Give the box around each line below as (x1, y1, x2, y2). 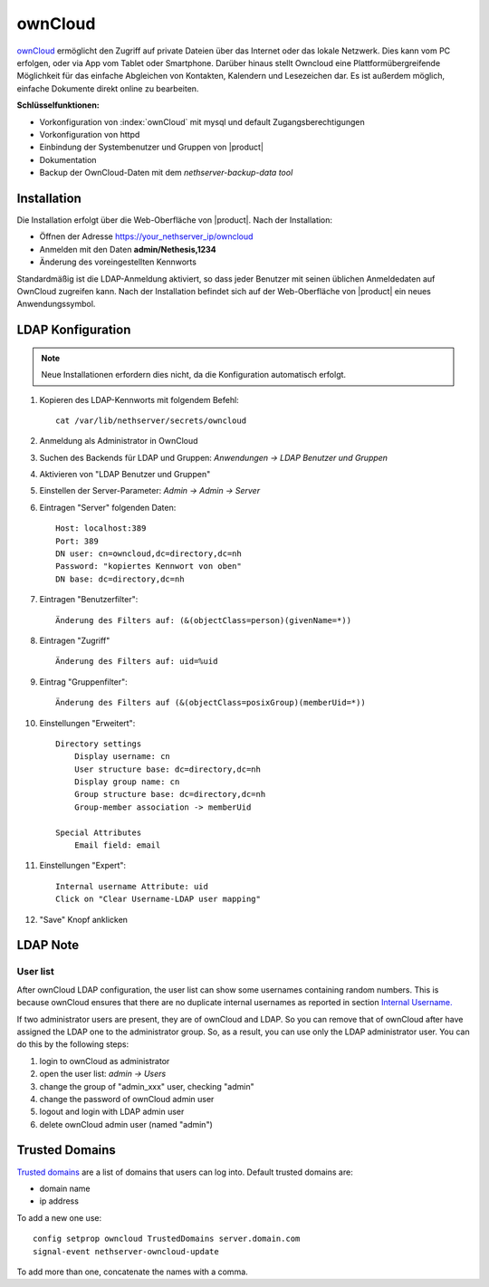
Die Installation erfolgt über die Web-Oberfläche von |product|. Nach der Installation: (16, 214, 333, 226)
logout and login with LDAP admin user (39, 1106, 185, 1118)
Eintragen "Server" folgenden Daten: (39, 502, 177, 513)
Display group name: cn (73, 777, 180, 787)
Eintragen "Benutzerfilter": (39, 594, 139, 605)
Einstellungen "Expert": (39, 860, 127, 871)
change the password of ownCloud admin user (39, 1093, 215, 1104)
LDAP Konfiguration (16, 322, 131, 338)
